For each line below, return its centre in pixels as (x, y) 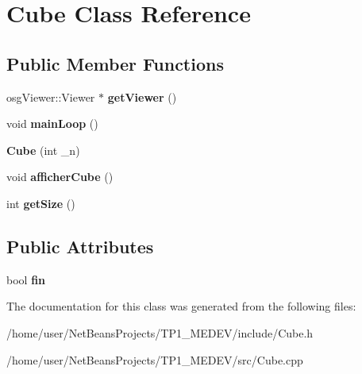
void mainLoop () (52, 123)
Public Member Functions (115, 63)
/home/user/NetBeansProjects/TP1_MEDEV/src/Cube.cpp (155, 359)
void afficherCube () (60, 177)
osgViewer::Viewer (51, 96)
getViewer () (142, 96)
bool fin (26, 279)
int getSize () (41, 203)
